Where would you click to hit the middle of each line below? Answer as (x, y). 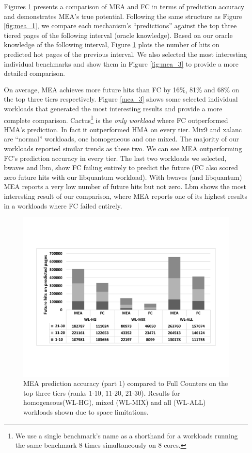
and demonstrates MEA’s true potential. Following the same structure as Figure (123, 16)
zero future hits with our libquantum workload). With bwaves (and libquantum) (123, 177)
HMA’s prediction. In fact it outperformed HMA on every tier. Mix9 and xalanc (123, 129)
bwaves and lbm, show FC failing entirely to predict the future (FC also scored (121, 167)
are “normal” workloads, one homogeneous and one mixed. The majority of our (121, 139)
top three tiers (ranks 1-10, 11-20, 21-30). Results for (102, 392)
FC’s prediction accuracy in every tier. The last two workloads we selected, (115, 158)
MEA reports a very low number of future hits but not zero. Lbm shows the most (125, 186)
